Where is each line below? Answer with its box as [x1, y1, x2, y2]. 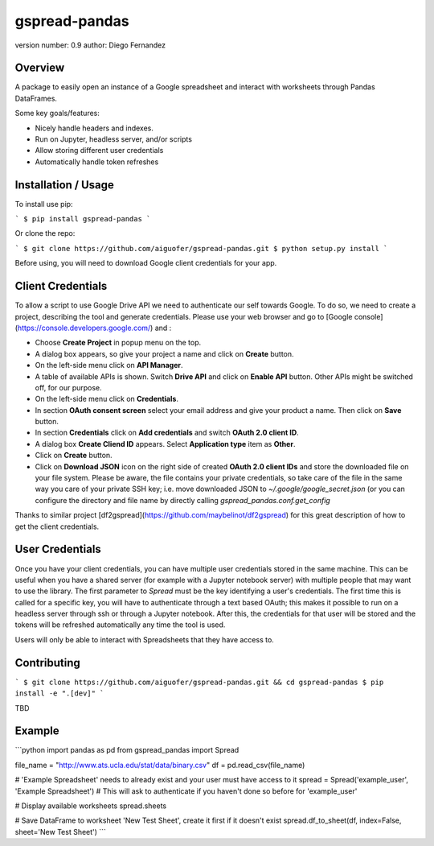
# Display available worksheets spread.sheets [14, 801, 167, 811]
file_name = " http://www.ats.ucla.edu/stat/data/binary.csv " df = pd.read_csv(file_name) [14, 760, 305, 770]
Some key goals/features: [14, 109, 100, 118]
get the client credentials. [14, 522, 100, 531]
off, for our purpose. [35, 382, 102, 392]
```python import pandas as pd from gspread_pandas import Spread [14, 745, 240, 755]
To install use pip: [14, 199, 73, 208]
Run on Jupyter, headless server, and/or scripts [35, 134, 193, 144]
